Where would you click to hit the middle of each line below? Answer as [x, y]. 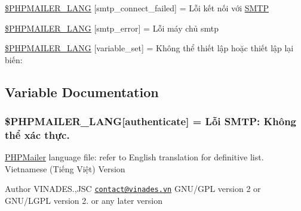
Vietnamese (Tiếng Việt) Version [65, 168]
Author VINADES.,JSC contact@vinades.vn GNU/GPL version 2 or [133, 189]
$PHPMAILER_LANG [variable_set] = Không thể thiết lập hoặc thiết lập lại [149, 48]
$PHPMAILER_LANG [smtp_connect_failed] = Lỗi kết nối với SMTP [137, 8]
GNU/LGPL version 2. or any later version [84, 201]
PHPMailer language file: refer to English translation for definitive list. [134, 157]
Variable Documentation [82, 91]
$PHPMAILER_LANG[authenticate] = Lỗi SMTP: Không [151, 121]
